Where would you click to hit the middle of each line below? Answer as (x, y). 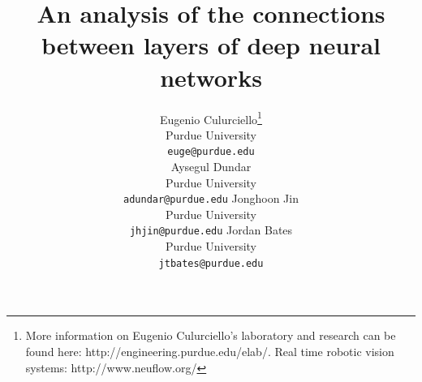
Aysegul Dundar (211, 166)
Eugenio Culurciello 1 (211, 118)
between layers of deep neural (211, 45)
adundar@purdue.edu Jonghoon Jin (211, 198)
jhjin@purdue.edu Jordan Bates (211, 230)
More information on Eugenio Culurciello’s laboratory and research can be (211, 335)
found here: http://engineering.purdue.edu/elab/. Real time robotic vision (210, 351)
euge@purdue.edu (211, 152)
